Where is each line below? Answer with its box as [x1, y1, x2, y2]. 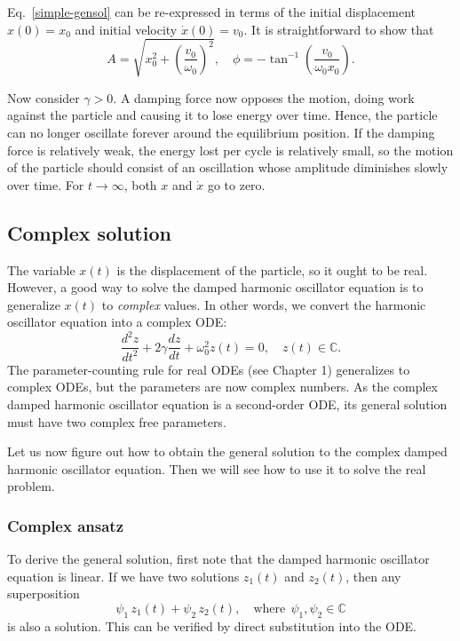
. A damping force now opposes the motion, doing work [113, 88, 415, 107]
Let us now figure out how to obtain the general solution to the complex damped [7, 442, 448, 461]
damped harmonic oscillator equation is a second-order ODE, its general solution [7, 394, 448, 413]
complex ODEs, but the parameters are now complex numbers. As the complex [7, 377, 438, 396]
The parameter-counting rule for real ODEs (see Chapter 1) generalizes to [7, 360, 410, 378]
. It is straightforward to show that [243, 20, 434, 38]
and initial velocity [75, 20, 178, 38]
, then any [345, 566, 401, 585]
